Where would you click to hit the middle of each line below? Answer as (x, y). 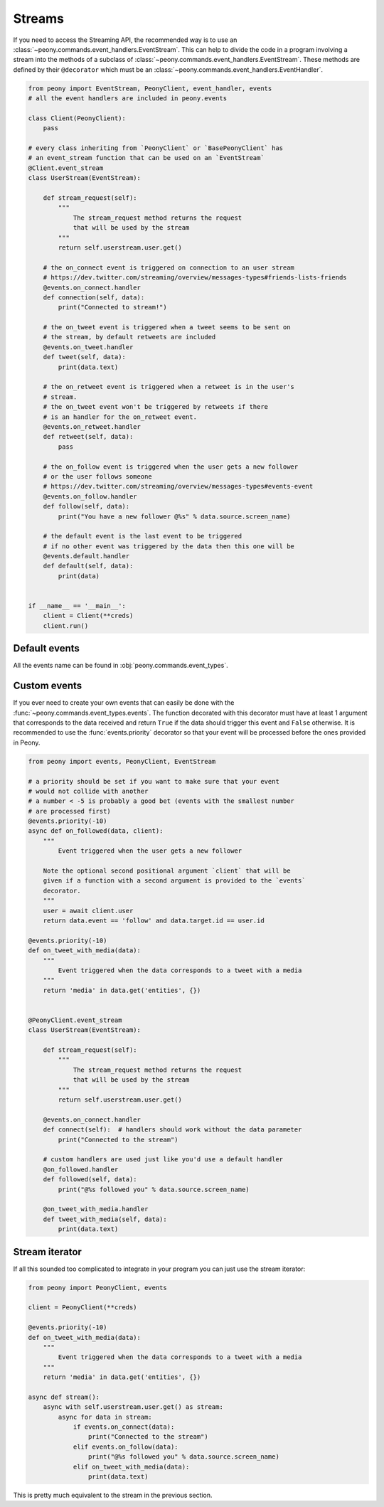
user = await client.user (88, 911)
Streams (38, 18)
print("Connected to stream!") (112, 307)
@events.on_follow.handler (90, 496)
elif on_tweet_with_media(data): (131, 1466)
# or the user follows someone (97, 476)
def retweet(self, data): (88, 437)
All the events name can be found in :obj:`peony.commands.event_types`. (121, 666)
